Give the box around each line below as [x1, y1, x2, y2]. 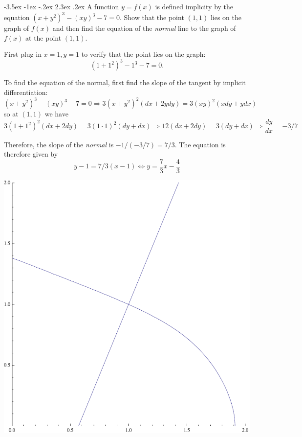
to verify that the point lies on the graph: [81, 49, 206, 59]
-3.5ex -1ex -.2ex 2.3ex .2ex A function [4, 1, 119, 11]
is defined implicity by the [155, 1, 234, 11]
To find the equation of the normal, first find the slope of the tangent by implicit [4, 77, 246, 88]
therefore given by [4, 149, 58, 159]
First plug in [4, 49, 42, 59]
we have [44, 109, 68, 119]
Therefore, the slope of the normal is [4, 139, 114, 149]
